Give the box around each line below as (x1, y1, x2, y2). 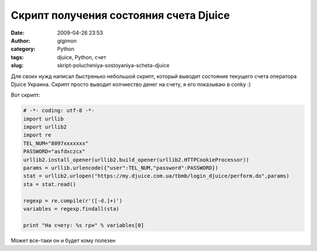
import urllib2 (23, 123, 67, 130)
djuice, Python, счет (57, 53, 106, 61)
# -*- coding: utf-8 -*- (23, 107, 95, 114)
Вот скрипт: (11, 91, 41, 99)
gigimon (57, 37, 77, 44)
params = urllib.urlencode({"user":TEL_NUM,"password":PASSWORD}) (23, 164, 218, 171)
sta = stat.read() (23, 181, 76, 187)
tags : (11, 53, 24, 61)
